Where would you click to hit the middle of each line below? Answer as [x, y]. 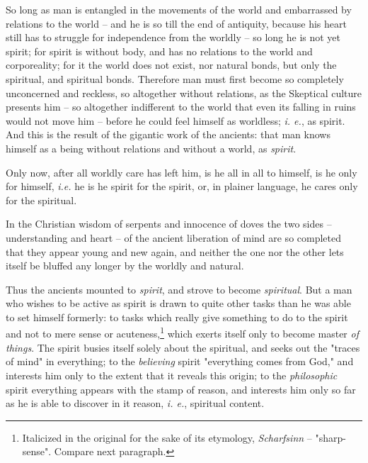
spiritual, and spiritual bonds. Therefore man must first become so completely [175, 78]
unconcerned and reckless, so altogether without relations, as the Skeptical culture [184, 93]
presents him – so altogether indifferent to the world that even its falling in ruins [181, 107]
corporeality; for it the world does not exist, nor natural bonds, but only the [171, 65]
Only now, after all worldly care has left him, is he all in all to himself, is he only [182, 172]
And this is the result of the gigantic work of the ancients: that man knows [168, 134]
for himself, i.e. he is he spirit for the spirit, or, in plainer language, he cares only [182, 186]
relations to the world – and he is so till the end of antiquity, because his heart [176, 23]
